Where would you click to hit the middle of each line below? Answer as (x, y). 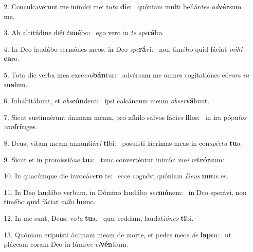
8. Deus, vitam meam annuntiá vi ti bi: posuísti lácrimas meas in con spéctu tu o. (123, 143)
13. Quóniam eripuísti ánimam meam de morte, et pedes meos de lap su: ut (118, 234)
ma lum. (16, 84)
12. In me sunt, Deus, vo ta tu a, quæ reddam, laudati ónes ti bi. (99, 218)
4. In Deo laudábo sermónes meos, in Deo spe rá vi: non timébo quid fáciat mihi (123, 48)
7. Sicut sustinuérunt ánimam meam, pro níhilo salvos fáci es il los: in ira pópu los (125, 117)
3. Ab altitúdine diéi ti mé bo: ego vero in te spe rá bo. (84, 32)
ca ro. (12, 58)
